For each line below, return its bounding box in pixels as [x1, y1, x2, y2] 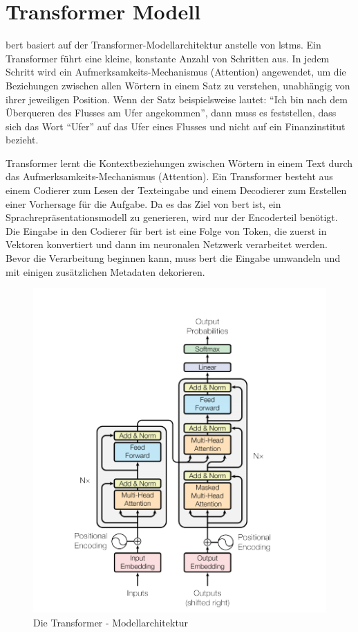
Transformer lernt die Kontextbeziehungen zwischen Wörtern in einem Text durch [6, 155, 353, 170]
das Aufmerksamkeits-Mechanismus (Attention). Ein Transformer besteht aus [6, 169, 333, 184]
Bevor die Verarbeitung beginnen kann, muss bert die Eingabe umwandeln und [6, 251, 341, 265]
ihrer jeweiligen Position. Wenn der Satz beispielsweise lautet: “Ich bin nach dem [6, 91, 348, 106]
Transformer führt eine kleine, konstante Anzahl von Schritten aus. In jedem [6, 51, 330, 65]
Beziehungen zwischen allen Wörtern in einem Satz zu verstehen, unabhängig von [6, 78, 350, 92]
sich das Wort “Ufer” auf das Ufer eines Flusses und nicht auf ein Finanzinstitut [6, 119, 346, 133]
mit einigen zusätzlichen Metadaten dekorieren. [6, 264, 205, 279]
